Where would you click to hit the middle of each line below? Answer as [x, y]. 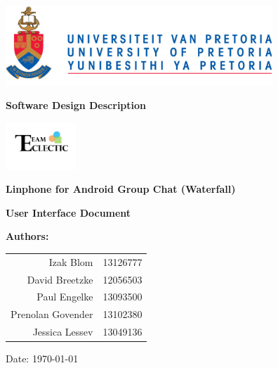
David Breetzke [60, 279]
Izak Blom [71, 261]
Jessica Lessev [63, 332]
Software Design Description [76, 105]
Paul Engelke [65, 297]
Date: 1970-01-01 [42, 359]
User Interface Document [68, 212]
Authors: [27, 236]
